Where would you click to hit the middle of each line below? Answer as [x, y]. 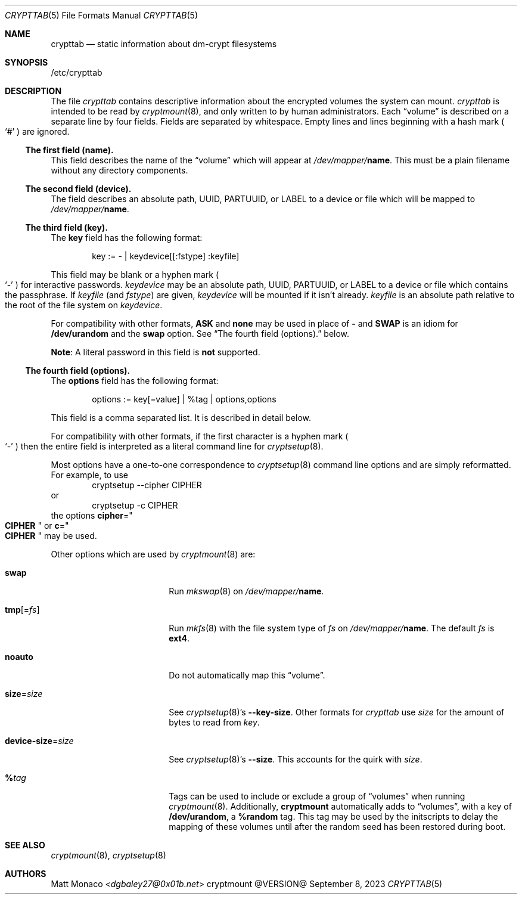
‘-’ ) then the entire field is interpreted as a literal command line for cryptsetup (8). [164, 446]
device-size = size [39, 741]
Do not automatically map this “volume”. [247, 675]
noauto [19, 657]
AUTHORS [26, 874]
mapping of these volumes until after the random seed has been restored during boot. [337, 827]
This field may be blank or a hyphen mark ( [135, 275]
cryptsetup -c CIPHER [135, 505]
